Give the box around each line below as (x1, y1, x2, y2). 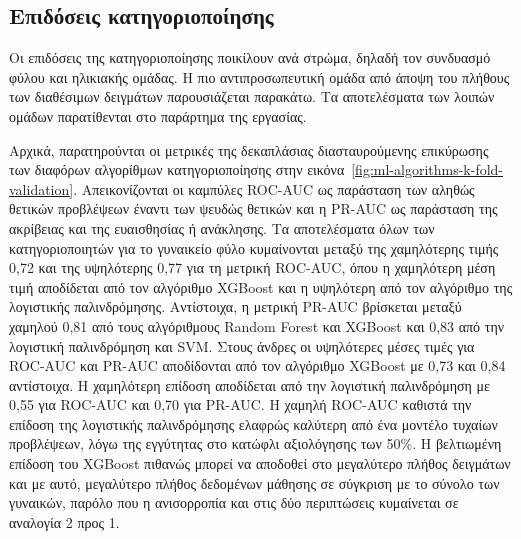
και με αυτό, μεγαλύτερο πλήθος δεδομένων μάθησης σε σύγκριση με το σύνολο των (9, 472, 500, 493)
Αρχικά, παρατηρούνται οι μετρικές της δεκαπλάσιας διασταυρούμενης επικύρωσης (9, 139, 489, 160)
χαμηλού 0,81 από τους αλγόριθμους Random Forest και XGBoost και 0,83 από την (9, 315, 505, 336)
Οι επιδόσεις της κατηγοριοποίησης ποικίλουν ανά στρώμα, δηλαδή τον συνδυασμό (9, 47, 491, 68)
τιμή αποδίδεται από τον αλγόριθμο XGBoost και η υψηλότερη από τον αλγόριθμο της (9, 276, 513, 297)
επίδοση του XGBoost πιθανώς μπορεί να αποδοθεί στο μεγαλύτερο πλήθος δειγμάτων (9, 453, 511, 474)
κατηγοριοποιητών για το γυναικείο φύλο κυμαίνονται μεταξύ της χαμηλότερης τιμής (9, 237, 499, 258)
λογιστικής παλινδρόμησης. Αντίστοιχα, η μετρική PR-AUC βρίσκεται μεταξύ (9, 296, 462, 317)
